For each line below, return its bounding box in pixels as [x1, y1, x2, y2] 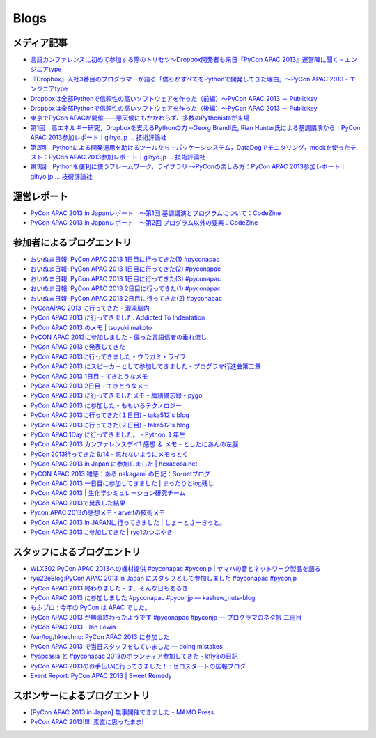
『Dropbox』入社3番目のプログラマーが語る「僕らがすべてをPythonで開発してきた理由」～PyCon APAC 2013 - [30, 74, 348, 83]
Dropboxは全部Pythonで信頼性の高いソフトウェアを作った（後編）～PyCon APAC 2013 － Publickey [30, 104, 318, 113]
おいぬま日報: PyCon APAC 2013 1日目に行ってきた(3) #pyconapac [30, 274, 221, 283]
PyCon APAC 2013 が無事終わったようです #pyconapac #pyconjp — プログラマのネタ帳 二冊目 [30, 613, 302, 621]
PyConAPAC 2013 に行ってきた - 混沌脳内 [30, 304, 150, 312]
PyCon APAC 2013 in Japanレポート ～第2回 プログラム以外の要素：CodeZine [30, 219, 258, 227]
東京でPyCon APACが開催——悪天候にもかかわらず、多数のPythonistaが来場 [30, 113, 250, 122]
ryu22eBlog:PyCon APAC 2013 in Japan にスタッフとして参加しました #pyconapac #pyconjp [30, 574, 297, 583]
